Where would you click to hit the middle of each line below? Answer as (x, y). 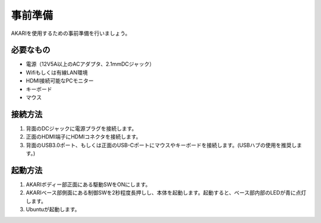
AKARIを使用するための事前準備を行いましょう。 (71, 33)
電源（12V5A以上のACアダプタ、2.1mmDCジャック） (90, 64)
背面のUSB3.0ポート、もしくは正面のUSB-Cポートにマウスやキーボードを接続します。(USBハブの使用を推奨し (161, 145)
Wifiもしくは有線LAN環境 (57, 72)
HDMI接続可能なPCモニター (60, 81)
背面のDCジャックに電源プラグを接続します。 (81, 128)
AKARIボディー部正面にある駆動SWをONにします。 (88, 184)
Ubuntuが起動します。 (53, 209)
